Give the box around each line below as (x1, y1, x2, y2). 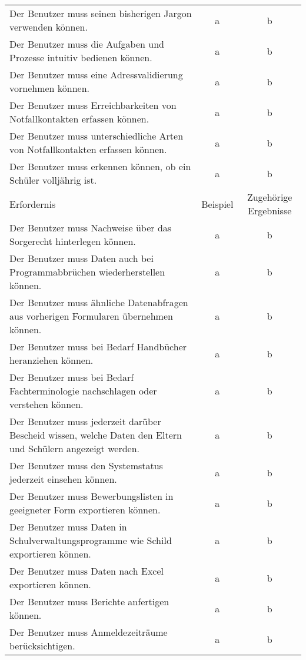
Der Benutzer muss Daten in (9, 520, 127, 533)
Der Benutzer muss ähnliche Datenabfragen (9, 296, 188, 309)
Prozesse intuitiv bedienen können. (9, 51, 152, 64)
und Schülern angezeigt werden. (9, 442, 139, 455)
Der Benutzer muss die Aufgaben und (9, 37, 164, 51)
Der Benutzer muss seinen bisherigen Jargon (9, 6, 192, 20)
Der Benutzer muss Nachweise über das (9, 221, 172, 234)
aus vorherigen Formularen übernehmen (9, 309, 173, 323)
